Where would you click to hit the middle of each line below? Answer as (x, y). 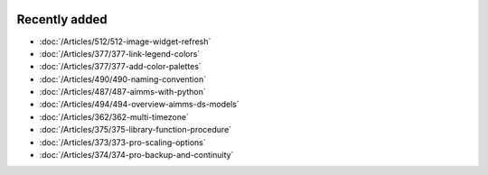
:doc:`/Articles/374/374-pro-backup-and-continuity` (136, 155)
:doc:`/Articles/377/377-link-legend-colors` (120, 53)
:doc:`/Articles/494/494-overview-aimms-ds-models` (139, 105)
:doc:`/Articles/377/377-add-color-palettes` (121, 67)
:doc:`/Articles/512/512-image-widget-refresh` (125, 41)
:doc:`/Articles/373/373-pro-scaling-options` (123, 142)
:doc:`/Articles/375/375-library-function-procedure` (136, 130)
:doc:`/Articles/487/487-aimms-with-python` (123, 92)
